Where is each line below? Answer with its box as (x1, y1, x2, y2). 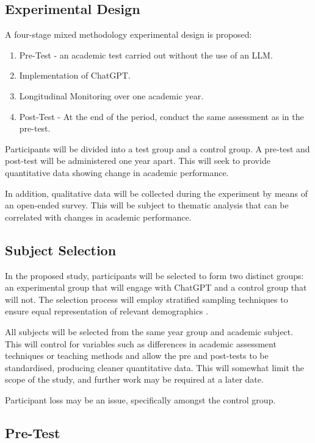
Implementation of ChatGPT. (19, 69, 131, 82)
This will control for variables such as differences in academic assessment (5, 337, 277, 350)
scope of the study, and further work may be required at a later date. (5, 373, 264, 386)
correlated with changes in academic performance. (5, 210, 192, 223)
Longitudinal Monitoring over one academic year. (19, 89, 204, 102)
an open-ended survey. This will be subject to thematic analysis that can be (5, 199, 289, 211)
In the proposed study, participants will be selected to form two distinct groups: (5, 269, 304, 282)
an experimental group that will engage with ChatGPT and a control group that (5, 281, 307, 294)
